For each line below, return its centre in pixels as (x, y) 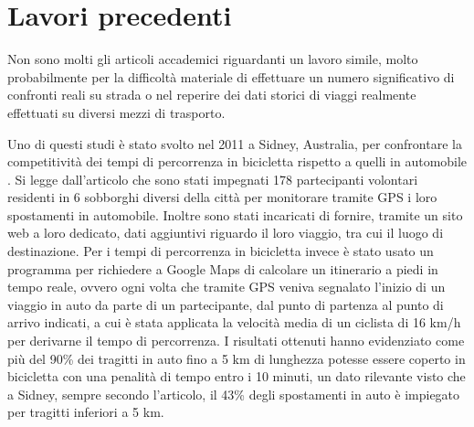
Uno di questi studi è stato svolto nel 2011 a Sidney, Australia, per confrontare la (235, 143)
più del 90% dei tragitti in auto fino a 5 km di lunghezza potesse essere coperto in (237, 358)
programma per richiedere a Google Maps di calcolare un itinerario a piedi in (223, 268)
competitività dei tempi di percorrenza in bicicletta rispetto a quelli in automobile (237, 161)
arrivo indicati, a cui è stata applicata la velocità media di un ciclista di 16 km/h (234, 322)
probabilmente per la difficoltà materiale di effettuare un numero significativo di (231, 76)
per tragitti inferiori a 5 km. (86, 412)
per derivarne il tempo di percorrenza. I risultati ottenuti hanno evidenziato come (236, 341)
